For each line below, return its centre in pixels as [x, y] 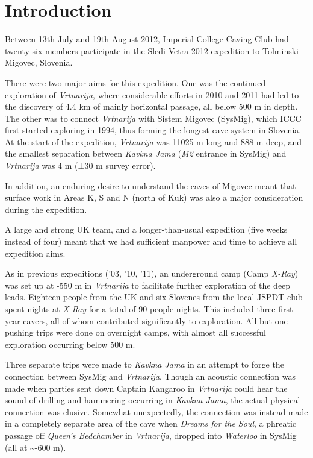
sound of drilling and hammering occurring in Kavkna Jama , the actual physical [153, 400]
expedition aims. [35, 253]
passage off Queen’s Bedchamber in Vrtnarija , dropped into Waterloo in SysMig [151, 435]
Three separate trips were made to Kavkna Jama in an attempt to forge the [144, 364]
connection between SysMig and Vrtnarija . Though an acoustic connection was [150, 376]
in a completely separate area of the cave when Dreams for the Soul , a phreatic [151, 423]
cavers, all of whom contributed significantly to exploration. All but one [155, 320]
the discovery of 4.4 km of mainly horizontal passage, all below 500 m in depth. [151, 106]
